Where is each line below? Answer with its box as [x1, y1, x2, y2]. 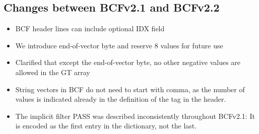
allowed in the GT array [15, 66, 90, 77]
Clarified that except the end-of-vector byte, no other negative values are [15, 57, 241, 68]
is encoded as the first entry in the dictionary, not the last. [15, 120, 197, 131]
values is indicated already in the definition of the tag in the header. [15, 94, 226, 104]
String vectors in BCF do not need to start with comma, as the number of [15, 84, 245, 94]
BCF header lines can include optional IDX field [15, 23, 165, 34]
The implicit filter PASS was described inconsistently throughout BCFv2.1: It [15, 110, 255, 121]
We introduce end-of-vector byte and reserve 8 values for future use [15, 40, 223, 50]
